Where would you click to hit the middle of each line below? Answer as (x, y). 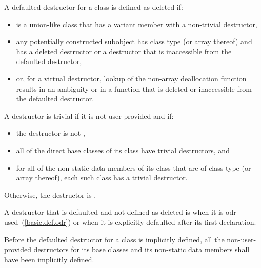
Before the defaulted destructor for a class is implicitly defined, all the (114, 239)
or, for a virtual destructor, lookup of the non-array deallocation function (131, 78)
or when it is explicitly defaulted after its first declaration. (165, 222)
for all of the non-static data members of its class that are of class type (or (134, 167)
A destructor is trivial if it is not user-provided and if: (89, 116)
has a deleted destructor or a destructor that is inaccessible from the (124, 51)
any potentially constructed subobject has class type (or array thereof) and (134, 41)
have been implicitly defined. (49, 259)
